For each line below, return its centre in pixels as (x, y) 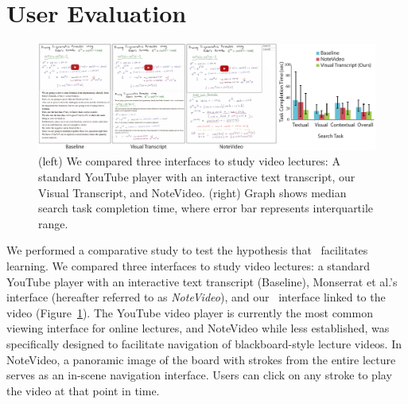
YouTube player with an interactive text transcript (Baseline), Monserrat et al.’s (202, 281)
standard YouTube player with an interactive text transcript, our (197, 177)
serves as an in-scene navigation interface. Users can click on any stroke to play (199, 375)
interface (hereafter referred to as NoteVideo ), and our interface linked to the (196, 297)
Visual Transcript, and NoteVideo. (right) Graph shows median (192, 192)
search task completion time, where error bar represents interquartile (206, 208)
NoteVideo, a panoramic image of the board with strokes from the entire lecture (201, 359)
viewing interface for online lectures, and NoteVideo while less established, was (198, 328)
